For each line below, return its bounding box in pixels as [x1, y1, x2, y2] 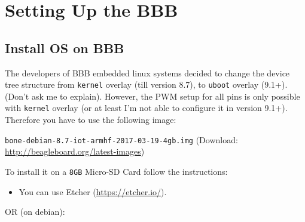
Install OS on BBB [5, 38, 124, 57]
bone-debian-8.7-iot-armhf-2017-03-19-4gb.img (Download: [5, 133, 238, 146]
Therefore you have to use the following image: [5, 113, 176, 126]
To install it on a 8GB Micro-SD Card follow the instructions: [5, 165, 228, 177]
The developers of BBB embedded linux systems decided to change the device [5, 66, 290, 79]
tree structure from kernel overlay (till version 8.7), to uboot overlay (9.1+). [5, 78, 288, 91]
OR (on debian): [5, 205, 65, 218]
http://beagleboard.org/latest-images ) [5, 145, 145, 158]
